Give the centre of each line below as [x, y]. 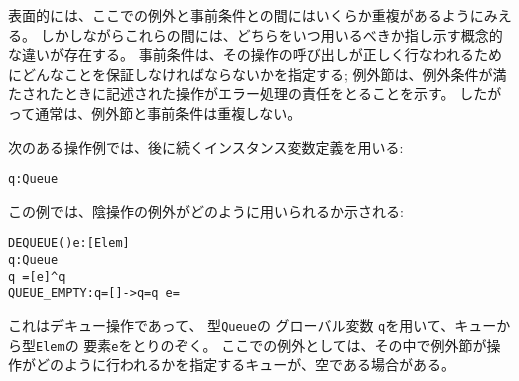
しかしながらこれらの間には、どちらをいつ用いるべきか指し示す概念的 [271, 34]
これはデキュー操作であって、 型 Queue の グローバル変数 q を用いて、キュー [252, 325]
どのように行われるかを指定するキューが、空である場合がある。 [245, 364]
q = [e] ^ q [37, 276]
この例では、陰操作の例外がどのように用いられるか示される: [206, 210]
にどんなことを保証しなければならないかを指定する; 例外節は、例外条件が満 [257, 73]
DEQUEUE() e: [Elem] [69, 243]
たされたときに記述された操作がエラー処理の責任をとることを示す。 [231, 93]
